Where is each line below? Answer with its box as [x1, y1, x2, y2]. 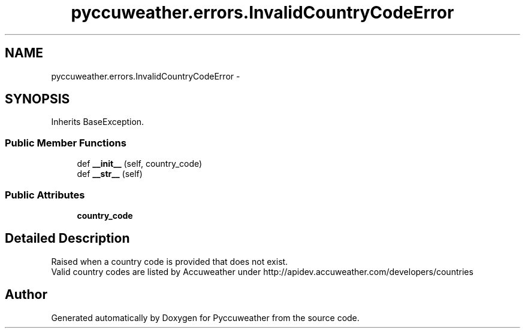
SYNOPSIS [5, 91, 70, 107]
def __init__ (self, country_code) [77, 158, 203, 169]
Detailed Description [5, 231, 130, 246]
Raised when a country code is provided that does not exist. [51, 256, 288, 267]
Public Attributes [5, 188, 85, 201]
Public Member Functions [5, 136, 126, 149]
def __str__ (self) [77, 169, 143, 179]
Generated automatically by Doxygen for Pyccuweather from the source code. [51, 312, 360, 323]
